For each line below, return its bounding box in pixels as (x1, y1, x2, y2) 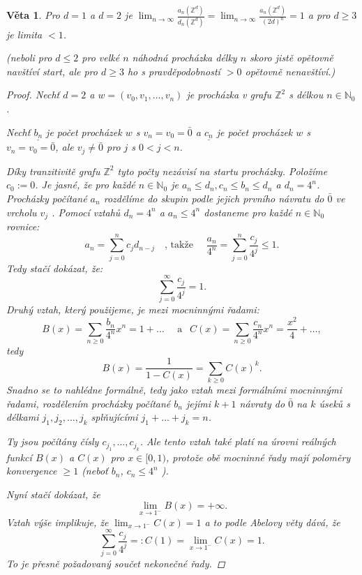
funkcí (6, 449, 32, 464)
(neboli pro (6, 50, 52, 65)
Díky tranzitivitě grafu (6, 163, 100, 178)
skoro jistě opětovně (250, 50, 333, 65)
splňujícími (91, 410, 138, 424)
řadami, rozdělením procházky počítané (6, 396, 171, 410)
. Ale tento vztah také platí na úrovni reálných (139, 434, 336, 449)
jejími (186, 396, 211, 410)
